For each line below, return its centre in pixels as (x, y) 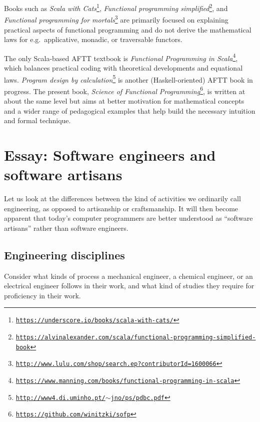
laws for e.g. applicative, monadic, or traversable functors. (93, 39)
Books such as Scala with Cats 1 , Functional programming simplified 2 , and (116, 7)
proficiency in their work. (42, 295)
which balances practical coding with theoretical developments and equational (123, 67)
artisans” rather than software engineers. (66, 228)
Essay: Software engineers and (110, 155)
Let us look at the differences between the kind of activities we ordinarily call (122, 198)
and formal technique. (37, 120)
